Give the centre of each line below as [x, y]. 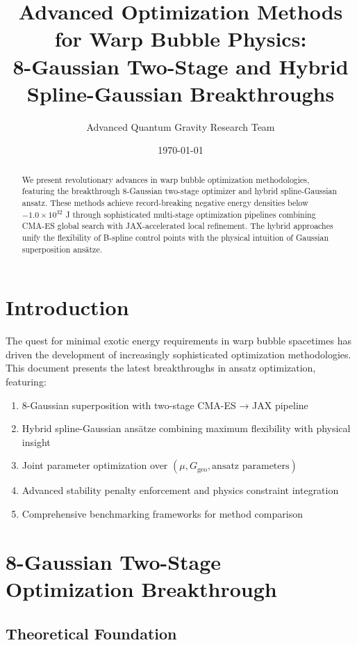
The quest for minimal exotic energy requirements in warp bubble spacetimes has [178, 341]
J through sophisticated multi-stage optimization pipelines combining [191, 214]
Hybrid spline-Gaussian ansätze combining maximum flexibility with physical [186, 428]
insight [36, 441]
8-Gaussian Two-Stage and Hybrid [181, 66]
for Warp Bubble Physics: [181, 39]
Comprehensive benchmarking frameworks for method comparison [162, 513]
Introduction [67, 307]
